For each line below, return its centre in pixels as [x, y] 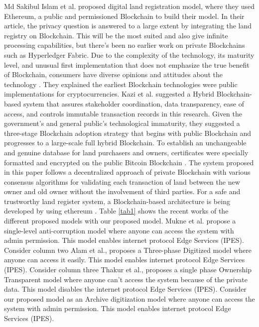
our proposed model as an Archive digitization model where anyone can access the [129, 298]
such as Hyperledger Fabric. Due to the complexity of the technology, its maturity [129, 54]
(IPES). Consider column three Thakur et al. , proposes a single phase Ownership [128, 270]
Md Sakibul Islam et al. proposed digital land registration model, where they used [129, 6]
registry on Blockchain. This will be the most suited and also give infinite [116, 35]
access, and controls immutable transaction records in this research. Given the [123, 113]
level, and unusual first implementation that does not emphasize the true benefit [127, 64]
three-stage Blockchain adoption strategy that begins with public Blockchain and [128, 133]
